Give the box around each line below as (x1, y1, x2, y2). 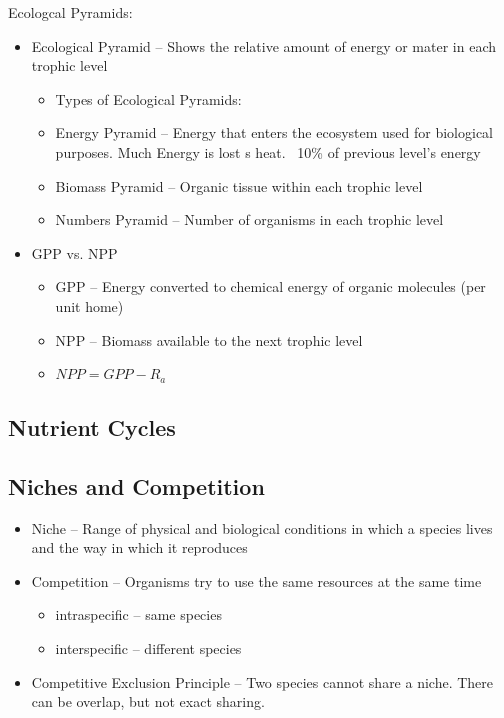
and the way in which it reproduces (31, 537, 248, 558)
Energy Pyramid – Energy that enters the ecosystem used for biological (55, 122, 494, 143)
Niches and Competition (8, 470, 265, 501)
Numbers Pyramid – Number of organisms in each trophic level (55, 209, 444, 230)
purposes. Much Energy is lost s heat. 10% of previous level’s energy (55, 141, 481, 162)
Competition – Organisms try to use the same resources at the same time (31, 570, 482, 591)
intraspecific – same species (55, 604, 222, 625)
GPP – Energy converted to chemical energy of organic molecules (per (55, 276, 486, 297)
